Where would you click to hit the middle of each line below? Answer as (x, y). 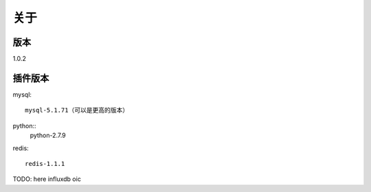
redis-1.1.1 (45, 164)
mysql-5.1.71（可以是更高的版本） (77, 110)
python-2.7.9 (48, 135)
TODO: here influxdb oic (47, 179)
